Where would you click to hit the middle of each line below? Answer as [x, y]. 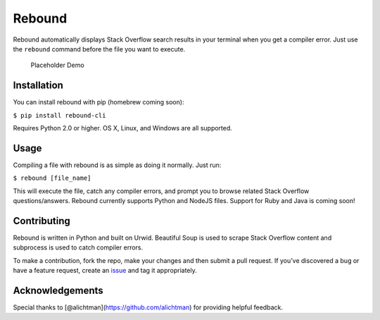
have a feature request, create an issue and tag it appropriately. [105, 271]
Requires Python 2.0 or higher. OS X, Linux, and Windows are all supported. [122, 128]
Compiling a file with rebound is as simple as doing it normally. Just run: [117, 165]
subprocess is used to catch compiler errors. [78, 247]
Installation [38, 86]
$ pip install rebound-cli [59, 115]
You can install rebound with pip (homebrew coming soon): [99, 102]
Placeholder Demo [57, 65]
